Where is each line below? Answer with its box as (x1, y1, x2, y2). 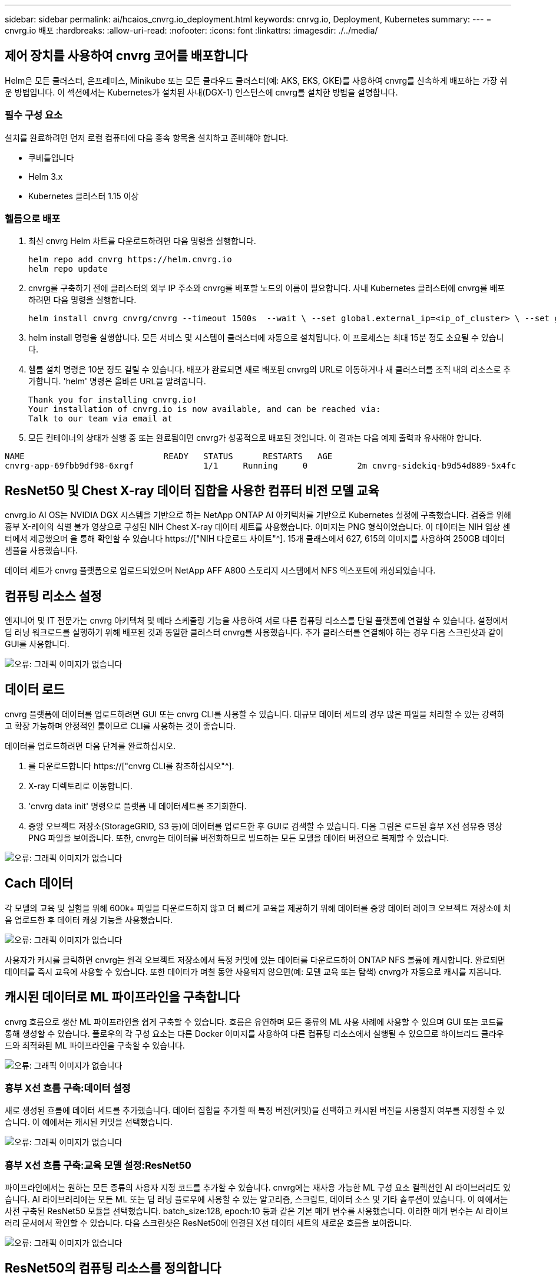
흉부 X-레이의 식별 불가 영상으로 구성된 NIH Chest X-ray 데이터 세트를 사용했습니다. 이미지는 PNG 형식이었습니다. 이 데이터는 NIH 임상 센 (5, 522, 511, 532)
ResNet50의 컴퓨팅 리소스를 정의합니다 (5, 1261, 221, 1276)
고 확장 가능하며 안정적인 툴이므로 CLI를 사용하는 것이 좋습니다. (5, 720, 236, 731)
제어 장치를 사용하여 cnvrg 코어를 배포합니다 (5, 48, 248, 64)
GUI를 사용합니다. (5, 639, 69, 650)
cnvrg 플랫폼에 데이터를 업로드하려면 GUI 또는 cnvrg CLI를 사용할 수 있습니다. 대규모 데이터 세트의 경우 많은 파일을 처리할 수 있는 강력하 (5, 708, 505, 719)
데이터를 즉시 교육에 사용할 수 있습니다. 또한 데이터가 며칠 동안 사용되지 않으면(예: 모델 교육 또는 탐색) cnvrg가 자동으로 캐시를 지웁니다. (5, 966, 502, 977)
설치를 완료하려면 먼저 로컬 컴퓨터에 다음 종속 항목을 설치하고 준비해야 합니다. (5, 132, 289, 143)
